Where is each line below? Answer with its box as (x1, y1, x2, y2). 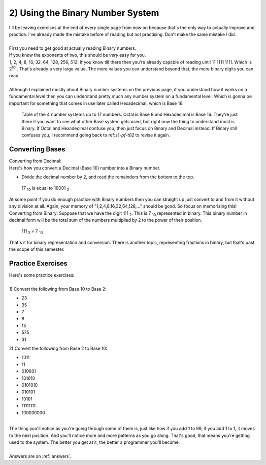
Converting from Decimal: (9, 158, 62, 164)
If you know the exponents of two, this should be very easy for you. (9, 52, 146, 58)
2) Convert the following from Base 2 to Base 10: (9, 345, 108, 352)
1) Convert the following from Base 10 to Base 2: (9, 286, 107, 292)
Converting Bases (9, 145, 66, 154)
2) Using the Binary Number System (9, 7, 160, 18)
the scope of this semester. (9, 246, 65, 252)
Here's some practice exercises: (9, 272, 75, 278)
